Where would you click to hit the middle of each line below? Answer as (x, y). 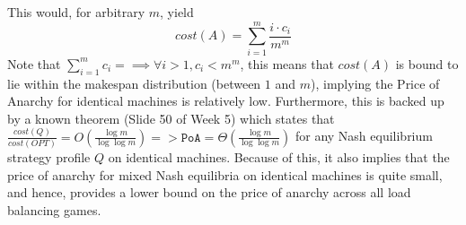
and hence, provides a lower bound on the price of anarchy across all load (209, 192)
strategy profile (49, 156)
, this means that (287, 63)
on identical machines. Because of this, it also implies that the (279, 156)
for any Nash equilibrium (364, 136)
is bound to (427, 63)
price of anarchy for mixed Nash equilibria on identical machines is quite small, (225, 174)
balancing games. (54, 209)
